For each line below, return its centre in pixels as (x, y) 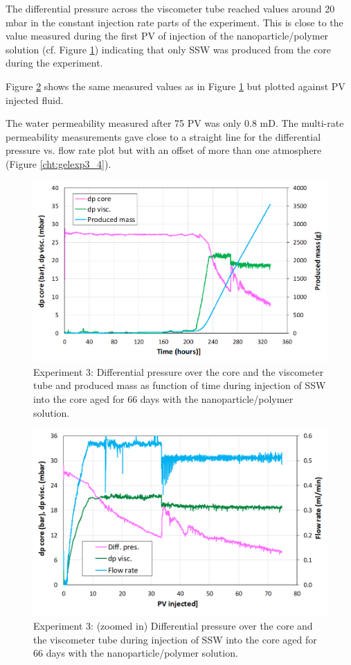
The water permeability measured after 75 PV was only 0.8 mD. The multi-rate (175, 123)
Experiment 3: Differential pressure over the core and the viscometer (179, 371)
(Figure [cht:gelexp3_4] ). (58, 163)
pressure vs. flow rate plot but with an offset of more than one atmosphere (164, 150)
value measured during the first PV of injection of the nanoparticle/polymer (167, 36)
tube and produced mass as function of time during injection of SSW (180, 385)
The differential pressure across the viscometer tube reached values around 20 (170, 8)
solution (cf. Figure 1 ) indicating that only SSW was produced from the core (168, 49)
